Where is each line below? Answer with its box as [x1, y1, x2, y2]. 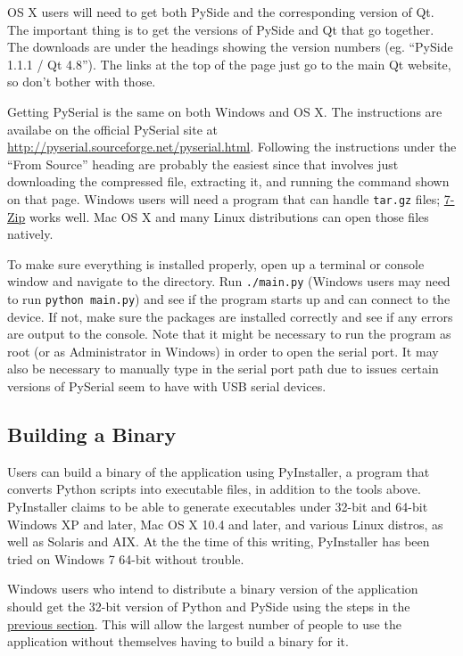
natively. [7, 225, 54, 243]
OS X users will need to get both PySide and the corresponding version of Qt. [7, 3, 434, 20]
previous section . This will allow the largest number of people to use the [7, 614, 401, 633]
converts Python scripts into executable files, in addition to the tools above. [7, 480, 421, 498]
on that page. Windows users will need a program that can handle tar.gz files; [7, 189, 441, 208]
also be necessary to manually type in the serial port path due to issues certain [7, 359, 439, 378]
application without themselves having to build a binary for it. [7, 632, 349, 651]
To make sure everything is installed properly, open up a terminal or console [7, 254, 425, 273]
